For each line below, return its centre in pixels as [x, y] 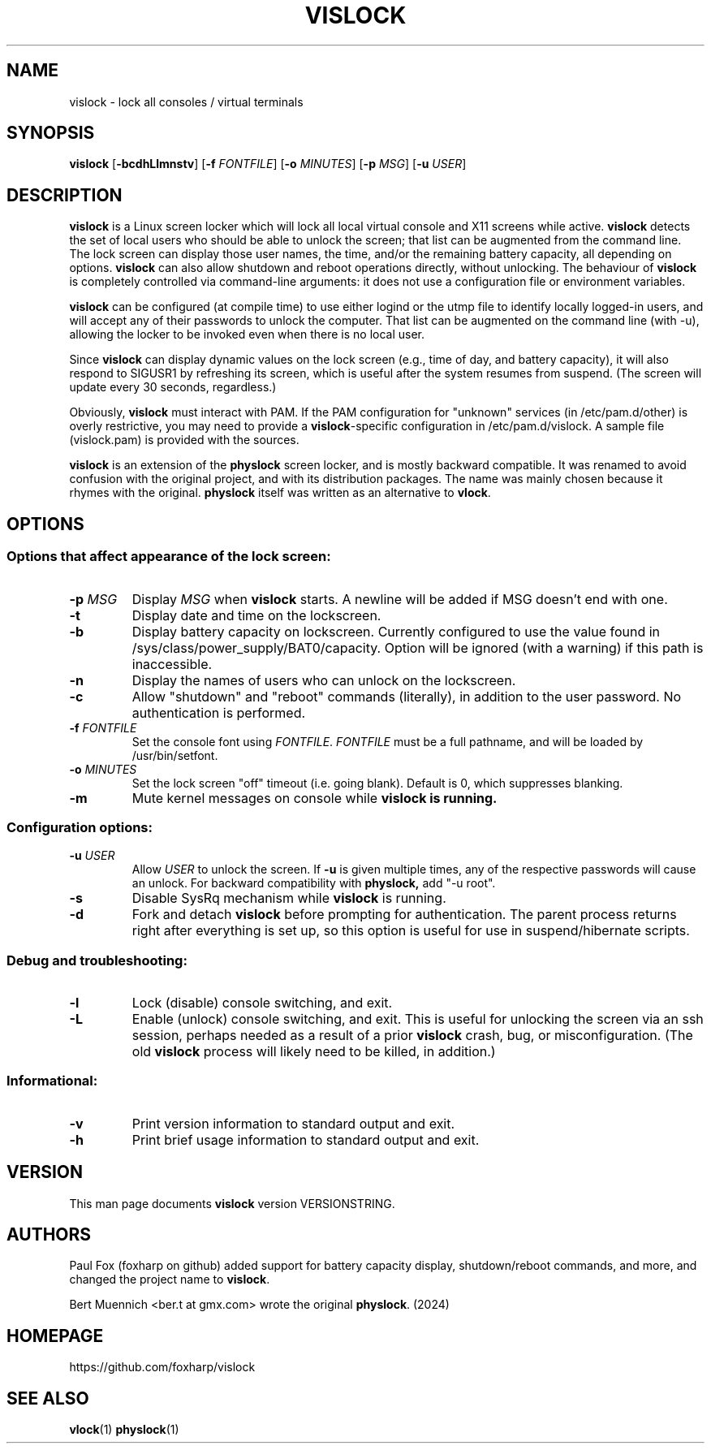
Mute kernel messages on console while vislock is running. [315, 798]
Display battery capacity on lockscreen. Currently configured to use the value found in [396, 631]
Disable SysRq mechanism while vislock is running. [289, 898]
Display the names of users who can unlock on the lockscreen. [324, 680]
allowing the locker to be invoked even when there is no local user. [247, 334]
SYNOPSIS [51, 133]
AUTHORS [49, 1235]
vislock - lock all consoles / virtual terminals [186, 101]
